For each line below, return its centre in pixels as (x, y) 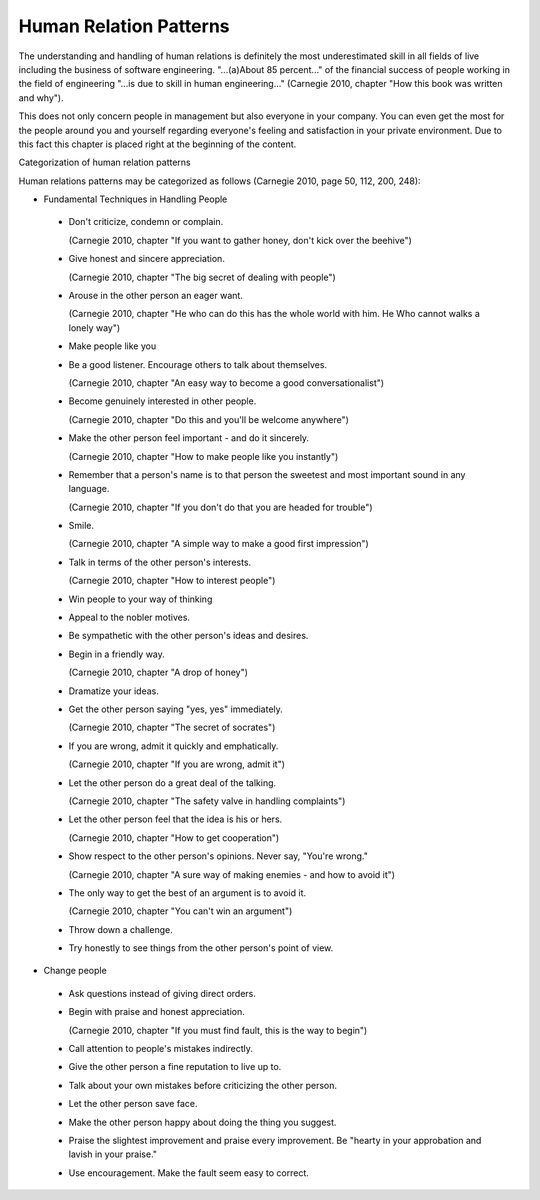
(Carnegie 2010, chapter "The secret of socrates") (172, 727)
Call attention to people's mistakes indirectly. (161, 1049)
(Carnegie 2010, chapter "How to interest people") (172, 581)
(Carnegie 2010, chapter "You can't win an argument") (180, 911)
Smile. (81, 526)
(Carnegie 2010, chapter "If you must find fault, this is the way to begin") (218, 1030)
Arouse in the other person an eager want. (156, 296)
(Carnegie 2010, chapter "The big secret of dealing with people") (202, 277)
